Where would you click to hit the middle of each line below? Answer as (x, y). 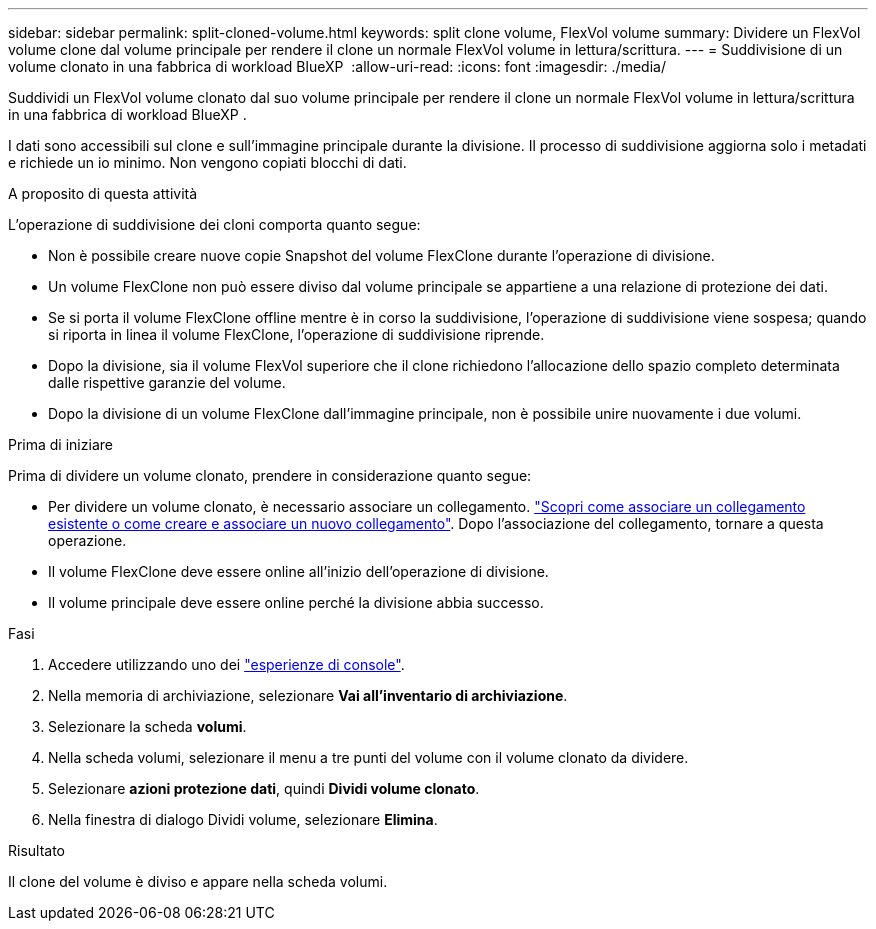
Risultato (37, 850)
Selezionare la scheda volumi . (147, 726)
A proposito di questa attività (103, 193)
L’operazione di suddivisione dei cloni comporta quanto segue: (214, 224)
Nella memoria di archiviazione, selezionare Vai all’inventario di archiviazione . (308, 695)
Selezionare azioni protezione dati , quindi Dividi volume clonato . (264, 788)
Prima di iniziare (60, 444)
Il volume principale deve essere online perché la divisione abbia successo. (296, 602)
